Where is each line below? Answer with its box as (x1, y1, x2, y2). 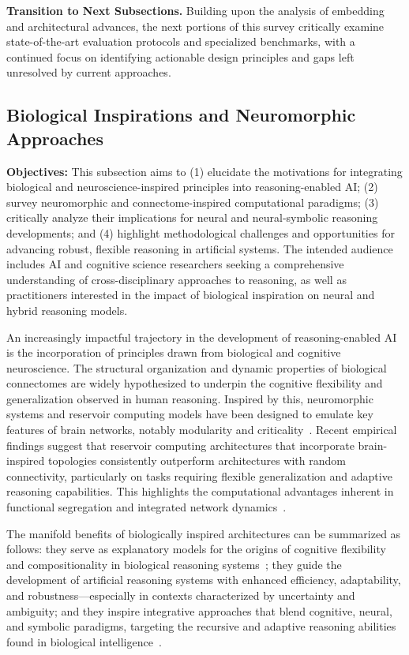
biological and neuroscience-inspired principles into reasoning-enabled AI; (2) (6, 178, 378, 195)
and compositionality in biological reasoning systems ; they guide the (6, 556, 342, 572)
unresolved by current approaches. (6, 64, 171, 80)
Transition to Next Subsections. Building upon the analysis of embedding (6, 2, 385, 18)
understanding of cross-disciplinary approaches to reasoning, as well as (6, 271, 347, 287)
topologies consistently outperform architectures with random (48, 452, 346, 469)
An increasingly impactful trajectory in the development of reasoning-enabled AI (6, 328, 397, 345)
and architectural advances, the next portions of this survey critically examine (6, 17, 385, 34)
